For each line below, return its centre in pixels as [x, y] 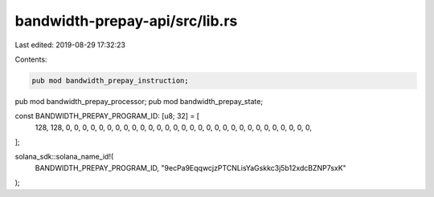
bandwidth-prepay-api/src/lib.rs [126, 21]
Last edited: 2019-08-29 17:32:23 [70, 45]
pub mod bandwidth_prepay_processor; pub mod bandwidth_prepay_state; [139, 101]
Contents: [31, 59]
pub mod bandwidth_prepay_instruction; [110, 80]
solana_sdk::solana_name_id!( [64, 157]
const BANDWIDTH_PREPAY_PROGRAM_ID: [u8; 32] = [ [107, 116]
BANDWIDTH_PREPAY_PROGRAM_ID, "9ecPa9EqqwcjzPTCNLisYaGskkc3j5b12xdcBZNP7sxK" [191, 167]
